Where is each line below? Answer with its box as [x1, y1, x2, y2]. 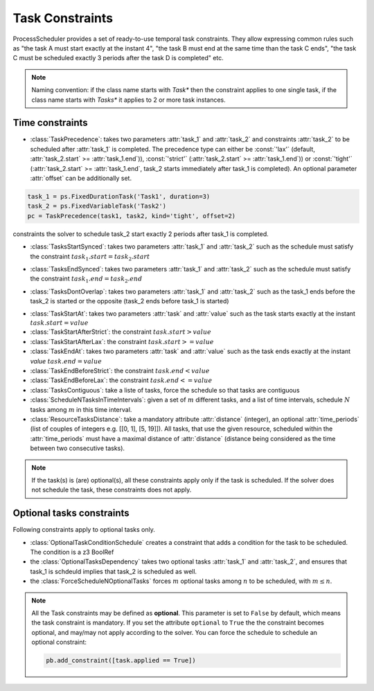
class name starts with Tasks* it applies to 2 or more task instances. [31, 96, 226, 104]
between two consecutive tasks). [30, 444, 125, 453]
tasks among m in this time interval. [30, 405, 132, 413]
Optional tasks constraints [12, 508, 130, 519]
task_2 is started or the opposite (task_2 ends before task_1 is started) [30, 297, 229, 305]
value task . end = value [30, 357, 103, 365]
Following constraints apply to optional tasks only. [12, 526, 156, 534]
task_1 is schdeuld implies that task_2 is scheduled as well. [30, 567, 197, 575]
